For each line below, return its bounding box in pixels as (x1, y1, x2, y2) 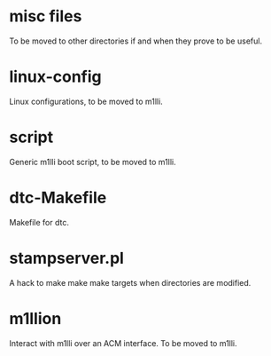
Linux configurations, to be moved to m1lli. (9, 96, 164, 107)
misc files (9, 6, 82, 27)
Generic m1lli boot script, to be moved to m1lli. (9, 156, 176, 167)
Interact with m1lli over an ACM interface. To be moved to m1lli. (9, 337, 237, 348)
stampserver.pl (9, 248, 124, 268)
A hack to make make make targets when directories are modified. (9, 277, 252, 288)
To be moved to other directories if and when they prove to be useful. (9, 36, 263, 46)
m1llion (9, 308, 62, 328)
